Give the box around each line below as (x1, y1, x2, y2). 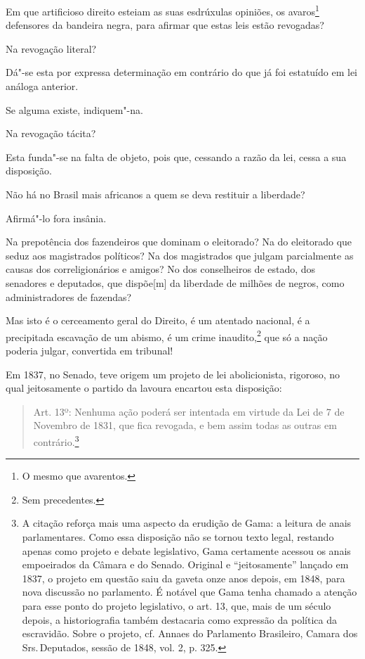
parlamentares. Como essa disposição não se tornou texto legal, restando (22, 530, 334, 544)
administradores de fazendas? (6, 289, 132, 304)
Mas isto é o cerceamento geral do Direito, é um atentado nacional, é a (6, 313, 310, 328)
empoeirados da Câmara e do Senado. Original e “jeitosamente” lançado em (22, 557, 349, 572)
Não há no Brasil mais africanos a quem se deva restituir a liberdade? (6, 187, 305, 201)
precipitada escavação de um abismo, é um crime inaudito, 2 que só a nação (6, 327, 328, 344)
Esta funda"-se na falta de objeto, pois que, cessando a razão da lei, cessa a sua (6, 149, 347, 164)
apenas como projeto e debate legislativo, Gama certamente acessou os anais (22, 543, 351, 558)
